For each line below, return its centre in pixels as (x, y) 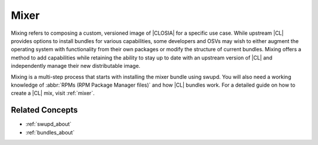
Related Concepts (44, 110)
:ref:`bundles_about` (50, 132)
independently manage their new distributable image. (76, 66)
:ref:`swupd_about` (49, 124)
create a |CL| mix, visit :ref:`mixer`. (53, 93)
